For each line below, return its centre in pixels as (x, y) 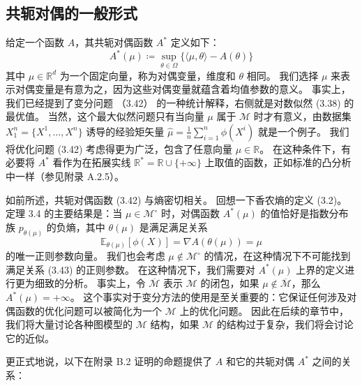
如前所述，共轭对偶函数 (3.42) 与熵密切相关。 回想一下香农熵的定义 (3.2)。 (176, 199)
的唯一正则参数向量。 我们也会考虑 (85, 256)
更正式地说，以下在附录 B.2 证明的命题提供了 (109, 361)
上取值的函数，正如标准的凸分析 (278, 162)
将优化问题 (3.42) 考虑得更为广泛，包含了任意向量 (119, 148)
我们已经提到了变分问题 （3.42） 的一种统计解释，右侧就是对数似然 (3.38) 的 (180, 102)
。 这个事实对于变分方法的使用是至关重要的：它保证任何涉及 (209, 297)
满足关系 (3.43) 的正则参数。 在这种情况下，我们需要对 (130, 269)
